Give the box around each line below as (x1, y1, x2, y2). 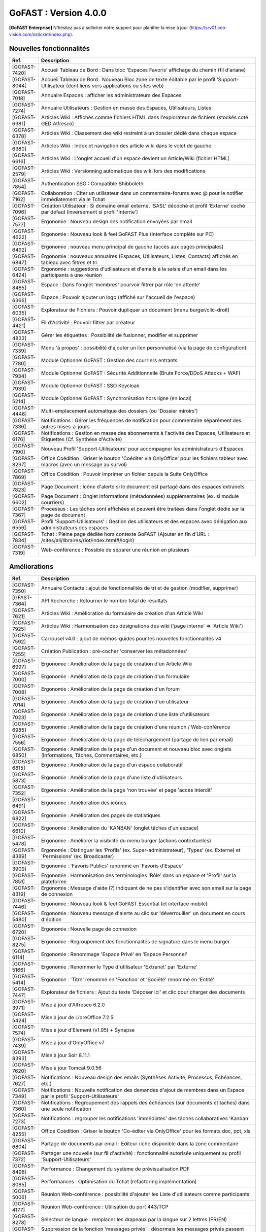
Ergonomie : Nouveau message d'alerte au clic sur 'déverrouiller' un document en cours (41, 910, 246, 917)
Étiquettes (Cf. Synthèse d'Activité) (41, 436, 123, 443)
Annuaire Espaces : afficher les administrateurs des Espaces (41, 92, 182, 99)
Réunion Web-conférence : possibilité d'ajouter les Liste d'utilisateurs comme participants (41, 1191, 250, 1198)
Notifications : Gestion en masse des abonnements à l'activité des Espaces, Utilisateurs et (41, 429, 250, 436)
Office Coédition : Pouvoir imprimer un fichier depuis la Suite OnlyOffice (41, 471, 208, 478)
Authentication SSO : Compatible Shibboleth (41, 180, 144, 187)
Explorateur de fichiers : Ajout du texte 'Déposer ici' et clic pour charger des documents (41, 989, 245, 995)
